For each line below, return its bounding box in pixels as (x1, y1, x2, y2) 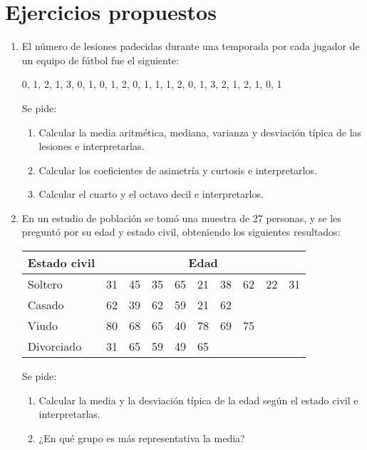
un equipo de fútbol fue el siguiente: (21, 52, 180, 67)
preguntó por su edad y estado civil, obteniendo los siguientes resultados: (21, 224, 341, 239)
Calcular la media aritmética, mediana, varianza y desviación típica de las (38, 124, 362, 139)
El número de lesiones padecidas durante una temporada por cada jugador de (21, 39, 360, 54)
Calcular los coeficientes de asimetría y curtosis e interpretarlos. (38, 162, 317, 177)
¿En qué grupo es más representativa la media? (38, 430, 245, 445)
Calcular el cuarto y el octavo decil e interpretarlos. (38, 186, 264, 201)
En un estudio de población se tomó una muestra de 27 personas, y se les (21, 210, 341, 225)
